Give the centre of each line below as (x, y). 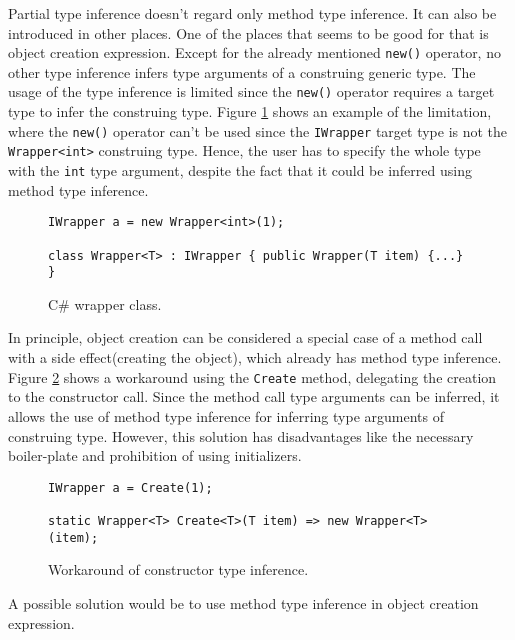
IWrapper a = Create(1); (130, 487)
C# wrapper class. (105, 303)
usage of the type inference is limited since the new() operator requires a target (251, 91)
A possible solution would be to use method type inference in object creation (243, 602)
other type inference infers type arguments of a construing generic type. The (242, 71)
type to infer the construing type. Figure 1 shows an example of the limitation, (250, 111)
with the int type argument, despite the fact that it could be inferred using (240, 170)
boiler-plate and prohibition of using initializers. (155, 455)
